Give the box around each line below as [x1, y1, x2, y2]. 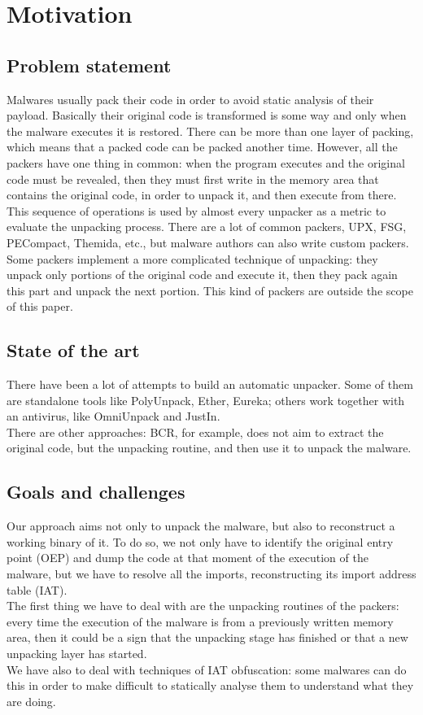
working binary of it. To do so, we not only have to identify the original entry [7, 533, 394, 550]
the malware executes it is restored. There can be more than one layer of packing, [7, 122, 414, 139]
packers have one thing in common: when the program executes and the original [7, 154, 405, 171]
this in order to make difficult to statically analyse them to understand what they [7, 677, 414, 694]
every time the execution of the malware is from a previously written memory [7, 613, 394, 630]
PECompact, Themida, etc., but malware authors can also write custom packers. [7, 233, 409, 251]
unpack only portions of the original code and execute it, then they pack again [7, 266, 398, 283]
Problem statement [7, 52, 172, 77]
